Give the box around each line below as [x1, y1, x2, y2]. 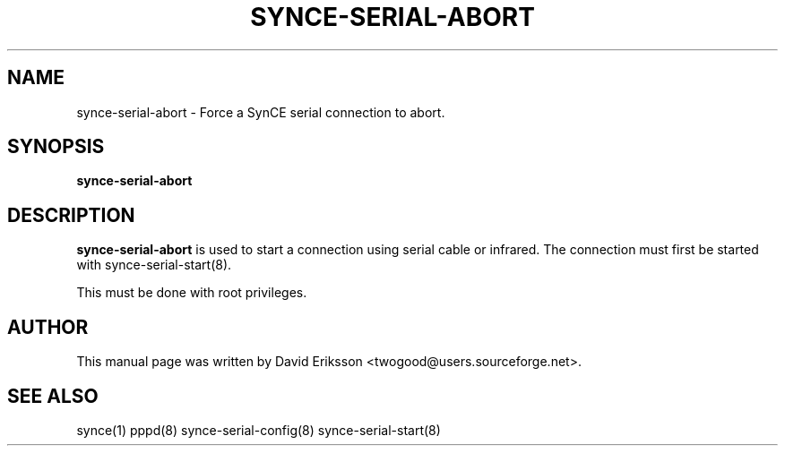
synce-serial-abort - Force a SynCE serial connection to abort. [76, 104, 445, 120]
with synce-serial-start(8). [76, 257, 232, 273]
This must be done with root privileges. [76, 285, 307, 301]
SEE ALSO [7, 384, 99, 407]
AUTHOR [7, 315, 89, 338]
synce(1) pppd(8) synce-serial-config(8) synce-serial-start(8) [76, 422, 441, 438]
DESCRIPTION [7, 203, 135, 226]
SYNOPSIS [7, 135, 105, 158]
